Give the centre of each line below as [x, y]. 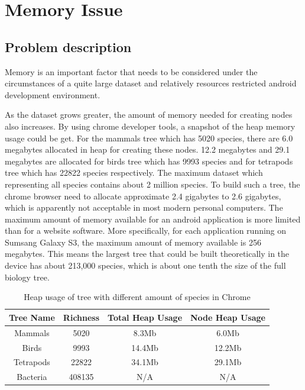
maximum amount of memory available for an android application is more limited [153, 219]
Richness [81, 317]
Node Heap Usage [228, 317]
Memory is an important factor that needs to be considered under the [131, 71]
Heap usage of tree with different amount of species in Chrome [137, 297]
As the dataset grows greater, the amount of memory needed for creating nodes [149, 115]
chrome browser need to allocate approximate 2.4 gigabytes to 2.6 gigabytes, [143, 196]
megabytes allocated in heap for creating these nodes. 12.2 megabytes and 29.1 [147, 149]
